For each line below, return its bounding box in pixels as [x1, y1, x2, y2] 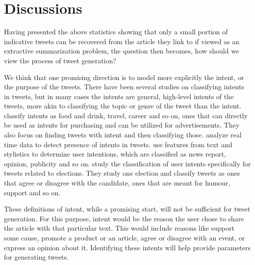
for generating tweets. [4, 252, 69, 262]
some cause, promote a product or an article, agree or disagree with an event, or [4, 233, 245, 242]
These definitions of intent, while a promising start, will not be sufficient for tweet [4, 204, 251, 214]
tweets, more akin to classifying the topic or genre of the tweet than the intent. [4, 101, 242, 111]
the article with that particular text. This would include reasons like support [4, 223, 234, 233]
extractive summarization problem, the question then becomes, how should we [4, 46, 239, 56]
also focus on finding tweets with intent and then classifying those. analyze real [4, 130, 242, 140]
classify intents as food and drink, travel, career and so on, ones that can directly [4, 110, 248, 120]
